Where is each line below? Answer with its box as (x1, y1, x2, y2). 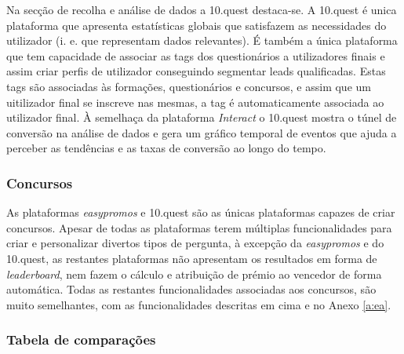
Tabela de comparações (6, 330, 156, 349)
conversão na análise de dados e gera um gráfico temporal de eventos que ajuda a (6, 124, 397, 141)
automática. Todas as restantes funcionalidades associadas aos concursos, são (6, 281, 377, 297)
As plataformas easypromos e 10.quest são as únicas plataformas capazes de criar (6, 204, 395, 221)
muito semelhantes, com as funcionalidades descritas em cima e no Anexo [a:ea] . (6, 296, 391, 312)
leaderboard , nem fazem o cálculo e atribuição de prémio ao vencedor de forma (6, 265, 382, 282)
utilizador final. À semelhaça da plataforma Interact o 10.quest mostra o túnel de (6, 109, 397, 126)
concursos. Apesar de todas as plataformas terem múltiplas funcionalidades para (6, 219, 392, 235)
